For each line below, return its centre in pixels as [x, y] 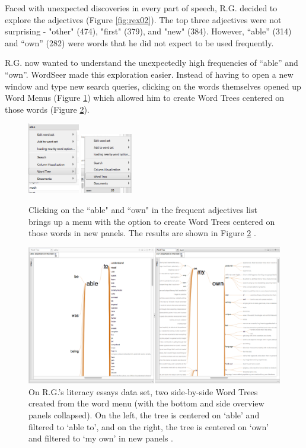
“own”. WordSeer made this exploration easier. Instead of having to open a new [149, 74]
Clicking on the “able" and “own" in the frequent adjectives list [143, 209]
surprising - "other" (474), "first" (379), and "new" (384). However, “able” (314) [148, 31]
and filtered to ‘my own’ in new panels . [101, 438]
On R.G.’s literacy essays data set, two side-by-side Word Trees [143, 391]
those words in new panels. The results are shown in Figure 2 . [142, 233]
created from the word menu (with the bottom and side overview [146, 403]
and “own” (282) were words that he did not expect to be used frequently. [139, 42]
